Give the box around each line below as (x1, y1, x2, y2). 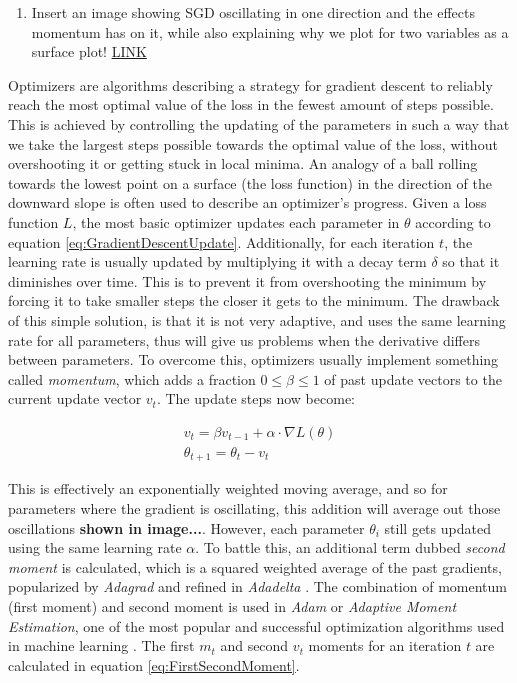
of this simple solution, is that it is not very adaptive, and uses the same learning (8, 309, 506, 330)
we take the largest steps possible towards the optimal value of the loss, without (8, 133, 498, 154)
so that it (442, 251, 500, 272)
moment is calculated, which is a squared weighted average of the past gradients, (8, 556, 502, 577)
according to (415, 211, 491, 232)
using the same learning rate (8, 537, 182, 558)
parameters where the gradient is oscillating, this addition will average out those (8, 497, 501, 518)
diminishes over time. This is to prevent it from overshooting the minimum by (8, 270, 487, 291)
